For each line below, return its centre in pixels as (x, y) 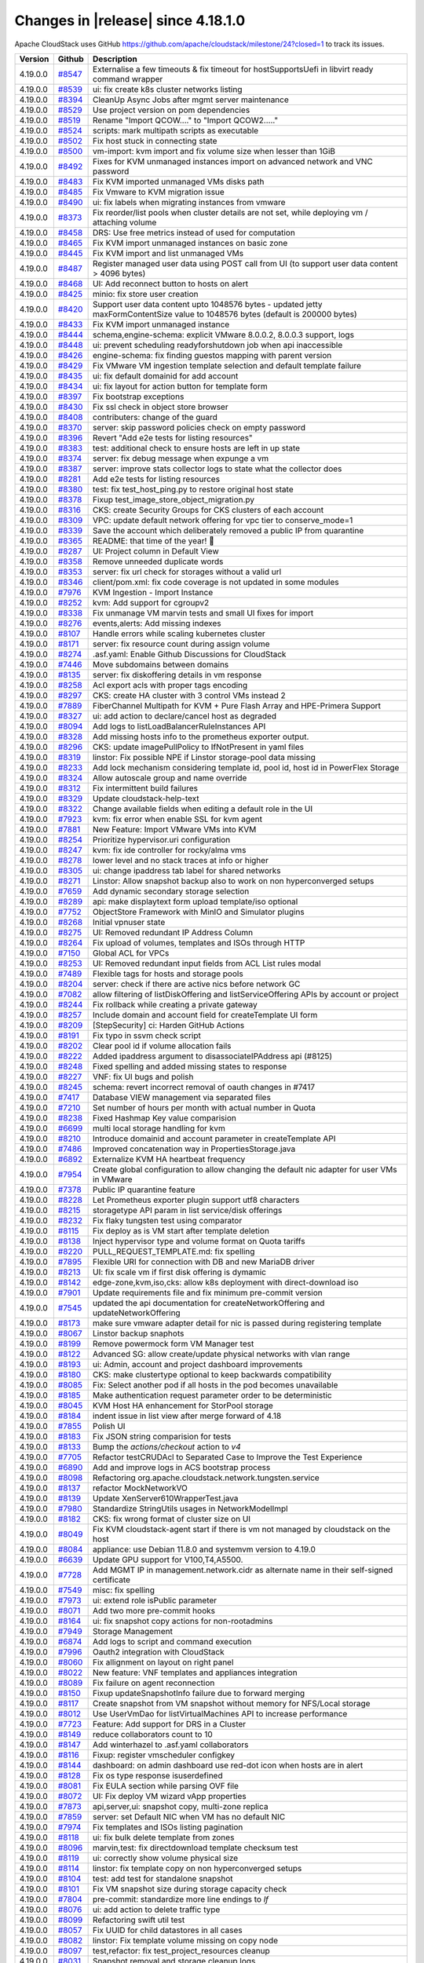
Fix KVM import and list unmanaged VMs (168, 253)
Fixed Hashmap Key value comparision (165, 1117)
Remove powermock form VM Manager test (174, 1343)
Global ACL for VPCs (131, 952)
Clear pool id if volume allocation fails (162, 1046)
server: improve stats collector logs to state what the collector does (217, 469)
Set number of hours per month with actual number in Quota (204, 1107)
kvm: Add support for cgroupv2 (151, 602)
